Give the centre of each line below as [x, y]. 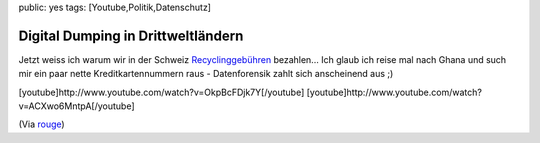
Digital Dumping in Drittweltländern [131, 35]
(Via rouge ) [41, 124]
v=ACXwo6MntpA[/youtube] [76, 106]
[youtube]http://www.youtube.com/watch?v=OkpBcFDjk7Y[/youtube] [161, 92]
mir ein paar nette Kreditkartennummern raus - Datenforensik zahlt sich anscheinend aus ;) [206, 74]
